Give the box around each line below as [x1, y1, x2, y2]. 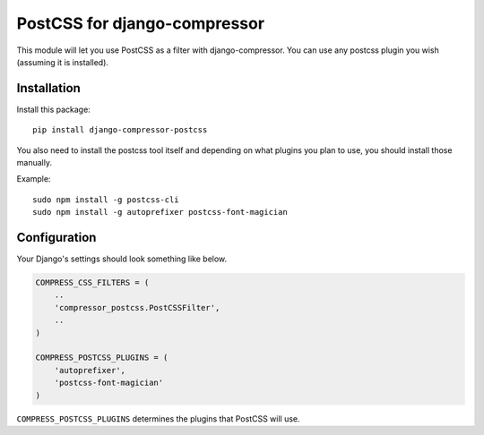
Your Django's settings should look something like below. [16, 253, 228, 264]
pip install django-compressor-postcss [32, 125, 208, 135]
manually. [16, 158, 53, 168]
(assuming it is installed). [16, 56, 109, 67]
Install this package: [16, 104, 91, 115]
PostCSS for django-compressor [16, 13, 264, 33]
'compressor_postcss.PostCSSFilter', [54, 303, 220, 312]
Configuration [16, 230, 97, 245]
